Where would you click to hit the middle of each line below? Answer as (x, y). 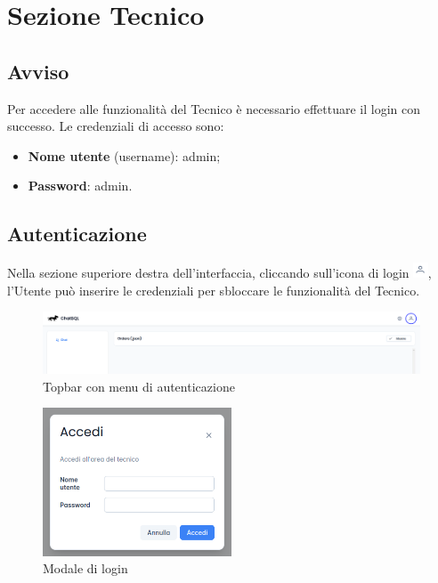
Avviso (38, 71)
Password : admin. (80, 186)
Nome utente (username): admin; (124, 155)
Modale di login (85, 568)
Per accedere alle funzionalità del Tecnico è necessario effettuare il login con (214, 108)
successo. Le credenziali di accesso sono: (116, 126)
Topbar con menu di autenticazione (139, 386)
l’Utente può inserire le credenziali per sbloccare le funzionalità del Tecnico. (214, 290)
